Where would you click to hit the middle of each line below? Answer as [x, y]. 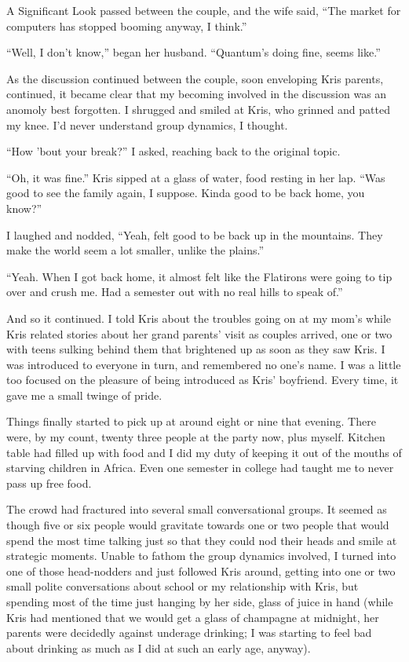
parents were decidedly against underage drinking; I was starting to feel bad [189, 633]
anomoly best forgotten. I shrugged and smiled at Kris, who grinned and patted [198, 109]
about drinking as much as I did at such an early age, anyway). [159, 647]
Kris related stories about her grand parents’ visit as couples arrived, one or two [199, 333]
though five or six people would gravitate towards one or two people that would [198, 525]
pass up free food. [49, 483]
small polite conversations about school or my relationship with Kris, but [183, 586]
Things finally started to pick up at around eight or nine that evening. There [191, 421]
